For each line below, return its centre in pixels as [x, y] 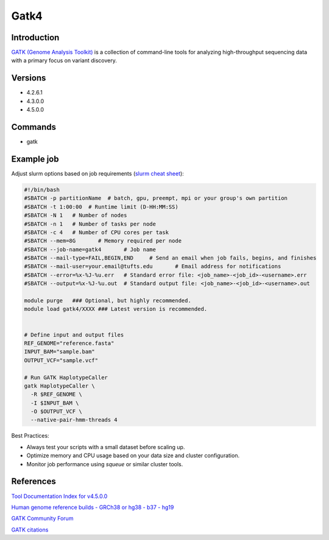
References [34, 481]
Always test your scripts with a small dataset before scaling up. [106, 447]
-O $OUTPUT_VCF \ [56, 412]
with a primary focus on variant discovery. [64, 60]
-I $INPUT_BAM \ [55, 403]
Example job [35, 159]
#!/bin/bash [42, 190]
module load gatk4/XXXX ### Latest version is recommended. [116, 309]
